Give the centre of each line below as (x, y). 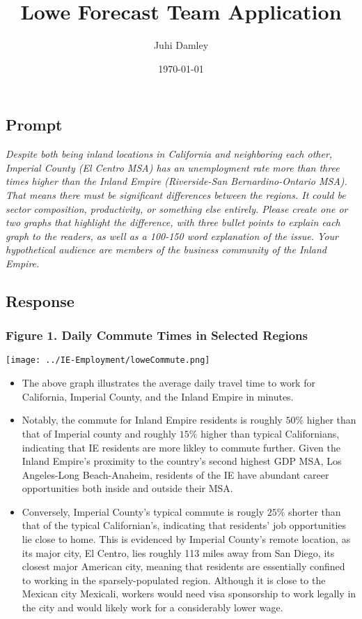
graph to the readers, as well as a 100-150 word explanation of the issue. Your (172, 236)
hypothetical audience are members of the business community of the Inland (166, 249)
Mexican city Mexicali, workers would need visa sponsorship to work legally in (189, 594)
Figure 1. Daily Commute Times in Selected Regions (157, 335)
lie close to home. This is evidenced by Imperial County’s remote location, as (186, 539)
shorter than (315, 511)
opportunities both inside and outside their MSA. (127, 488)
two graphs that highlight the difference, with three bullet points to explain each (173, 222)
